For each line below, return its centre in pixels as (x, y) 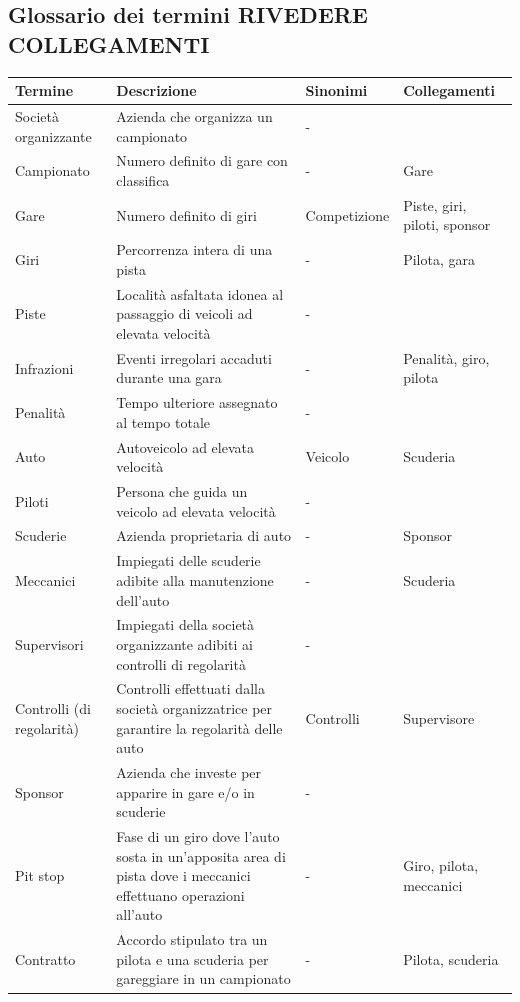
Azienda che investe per (189, 772)
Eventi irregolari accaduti (194, 357)
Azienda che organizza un (194, 115)
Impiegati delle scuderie (188, 560)
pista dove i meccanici (183, 875)
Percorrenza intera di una (194, 249)
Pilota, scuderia (451, 958)
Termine (44, 90)
